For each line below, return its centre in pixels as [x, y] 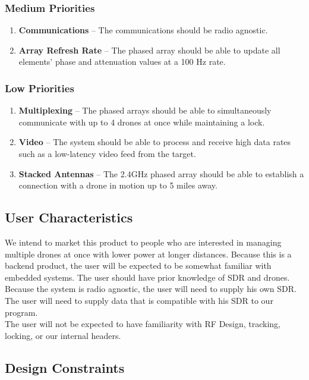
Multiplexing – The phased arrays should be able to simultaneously [145, 110]
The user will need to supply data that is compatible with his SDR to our [139, 300]
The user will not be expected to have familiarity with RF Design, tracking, [143, 324]
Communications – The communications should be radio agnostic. [143, 30]
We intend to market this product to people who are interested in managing [143, 242]
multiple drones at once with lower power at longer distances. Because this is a [148, 254]
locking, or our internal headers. [63, 335]
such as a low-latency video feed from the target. [107, 153]
